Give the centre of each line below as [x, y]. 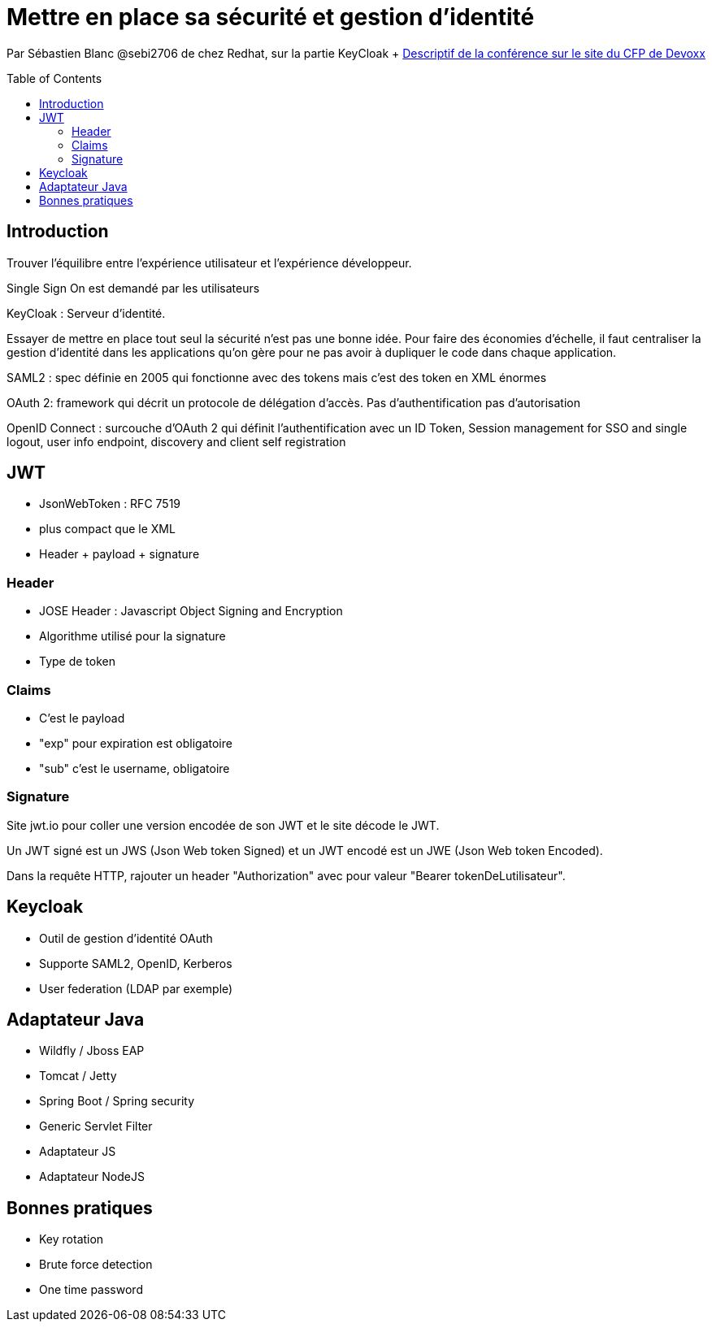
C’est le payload [82, 718]
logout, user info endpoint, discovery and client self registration [176, 441]
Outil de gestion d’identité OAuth [126, 938]
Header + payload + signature [119, 554]
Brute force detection [96, 1265]
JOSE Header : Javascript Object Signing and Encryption [191, 611]
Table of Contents [54, 78]
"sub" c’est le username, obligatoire [135, 768]
